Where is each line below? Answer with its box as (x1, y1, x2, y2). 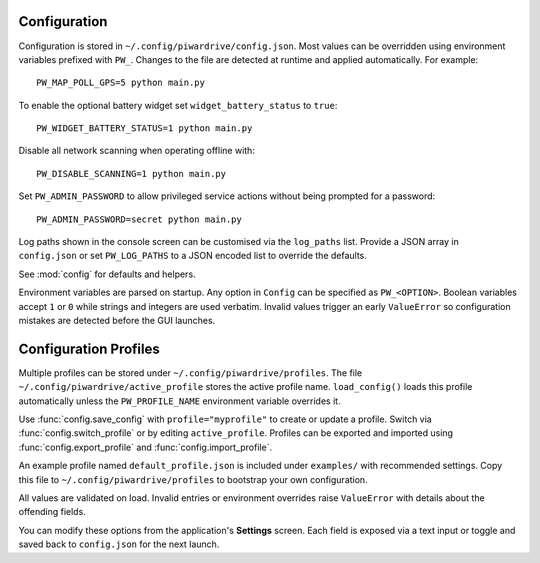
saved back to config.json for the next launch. (18, 538, 220, 550)
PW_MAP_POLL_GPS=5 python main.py (36, 77, 205, 89)
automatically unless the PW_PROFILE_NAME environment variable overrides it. (18, 395, 341, 407)
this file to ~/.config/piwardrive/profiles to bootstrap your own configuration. (18, 473, 369, 485)
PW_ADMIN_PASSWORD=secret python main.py (36, 213, 242, 225)
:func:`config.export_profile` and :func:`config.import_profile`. (18, 441, 273, 453)
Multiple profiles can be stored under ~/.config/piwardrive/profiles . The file (18, 366, 363, 379)
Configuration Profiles (18, 340, 160, 357)
